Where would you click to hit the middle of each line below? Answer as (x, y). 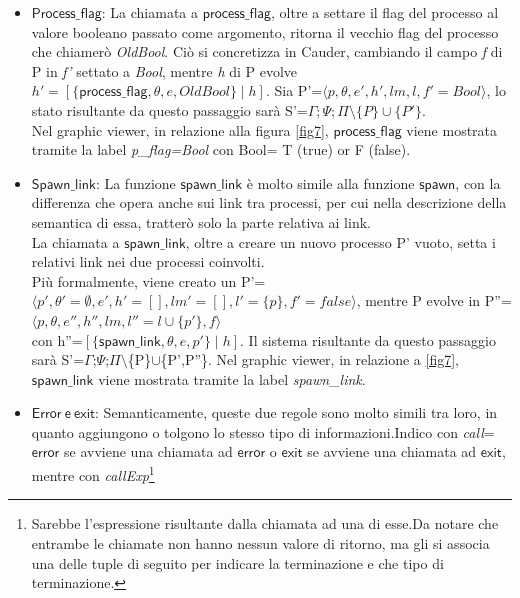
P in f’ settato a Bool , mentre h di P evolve (164, 70)
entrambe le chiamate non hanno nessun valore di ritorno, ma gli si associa (260, 542)
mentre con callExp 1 (93, 473)
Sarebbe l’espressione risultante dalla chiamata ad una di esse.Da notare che (265, 523)
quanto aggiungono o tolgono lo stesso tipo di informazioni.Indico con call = (263, 431)
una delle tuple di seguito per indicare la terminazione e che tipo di (237, 562)
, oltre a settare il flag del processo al (385, 12)
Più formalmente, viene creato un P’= (148, 280)
